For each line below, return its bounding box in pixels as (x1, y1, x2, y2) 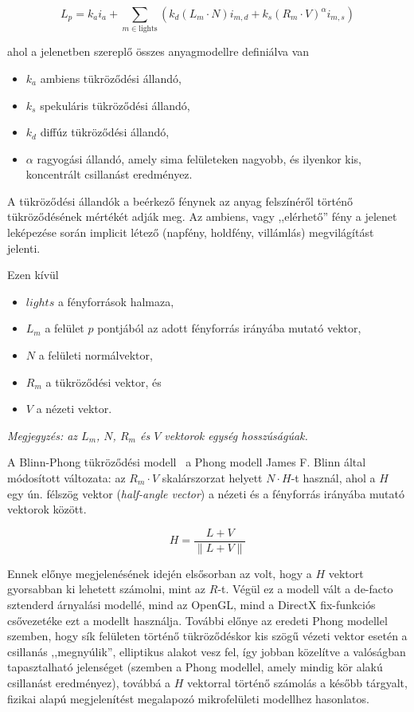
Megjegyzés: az (7, 427, 78, 443)
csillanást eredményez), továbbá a (7, 675, 171, 691)
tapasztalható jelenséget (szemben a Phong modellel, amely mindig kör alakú (7, 659, 383, 675)
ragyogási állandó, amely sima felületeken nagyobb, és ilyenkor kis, (37, 150, 361, 167)
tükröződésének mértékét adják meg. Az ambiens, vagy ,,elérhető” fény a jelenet (7, 208, 397, 225)
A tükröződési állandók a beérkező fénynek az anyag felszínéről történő (7, 192, 353, 209)
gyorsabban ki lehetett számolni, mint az (7, 580, 206, 597)
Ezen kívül (7, 266, 59, 283)
